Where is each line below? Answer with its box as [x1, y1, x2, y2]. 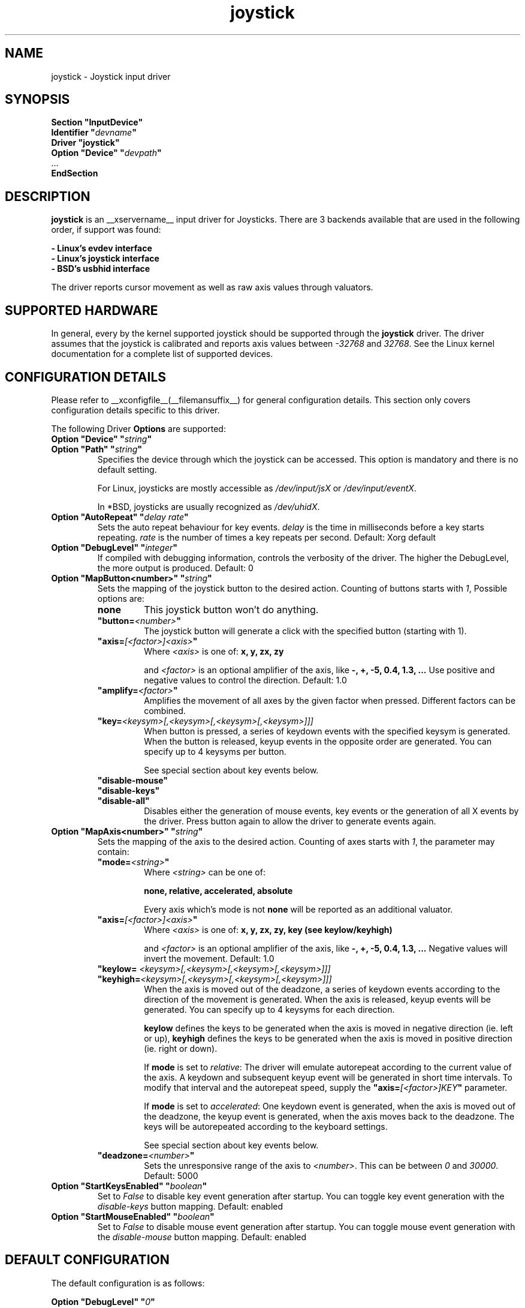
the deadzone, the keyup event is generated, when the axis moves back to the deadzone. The [144, 1111, 515, 1121]
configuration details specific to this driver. [51, 404, 220, 415]
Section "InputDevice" [51, 117, 143, 128]
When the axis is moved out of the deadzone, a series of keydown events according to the [144, 983, 500, 994]
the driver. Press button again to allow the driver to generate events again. [144, 815, 436, 826]
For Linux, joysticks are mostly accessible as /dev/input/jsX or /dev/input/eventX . [97, 482, 417, 493]
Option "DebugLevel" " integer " [51, 542, 178, 553]
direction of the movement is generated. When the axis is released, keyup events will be [144, 994, 491, 1004]
